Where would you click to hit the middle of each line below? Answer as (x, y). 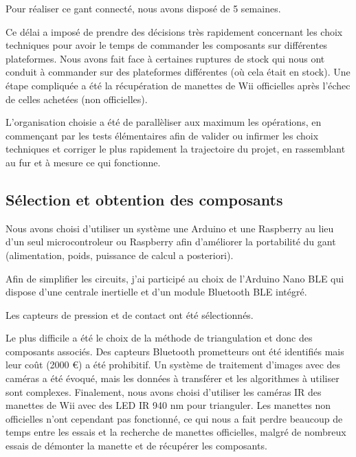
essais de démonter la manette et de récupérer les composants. (136, 446)
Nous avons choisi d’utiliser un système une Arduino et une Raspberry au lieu (170, 228)
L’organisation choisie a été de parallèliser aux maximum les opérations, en (164, 122)
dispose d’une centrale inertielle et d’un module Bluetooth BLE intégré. (156, 292)
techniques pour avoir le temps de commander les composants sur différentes (167, 45)
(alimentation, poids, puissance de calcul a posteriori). (120, 255)
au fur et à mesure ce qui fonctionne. (83, 162)
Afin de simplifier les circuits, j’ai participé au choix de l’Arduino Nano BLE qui (175, 278)
